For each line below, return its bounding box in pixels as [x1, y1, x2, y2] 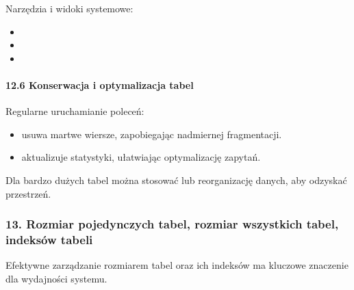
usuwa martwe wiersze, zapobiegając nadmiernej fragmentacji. [21, 127, 282, 141]
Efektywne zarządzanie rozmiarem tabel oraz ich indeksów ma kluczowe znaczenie [5, 258, 349, 272]
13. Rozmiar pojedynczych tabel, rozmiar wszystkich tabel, [5, 215, 339, 233]
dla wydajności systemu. [5, 271, 108, 285]
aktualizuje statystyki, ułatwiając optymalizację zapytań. [21, 150, 261, 164]
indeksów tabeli [5, 230, 93, 248]
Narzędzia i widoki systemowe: [5, 1, 134, 15]
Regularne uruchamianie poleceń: [5, 104, 144, 118]
